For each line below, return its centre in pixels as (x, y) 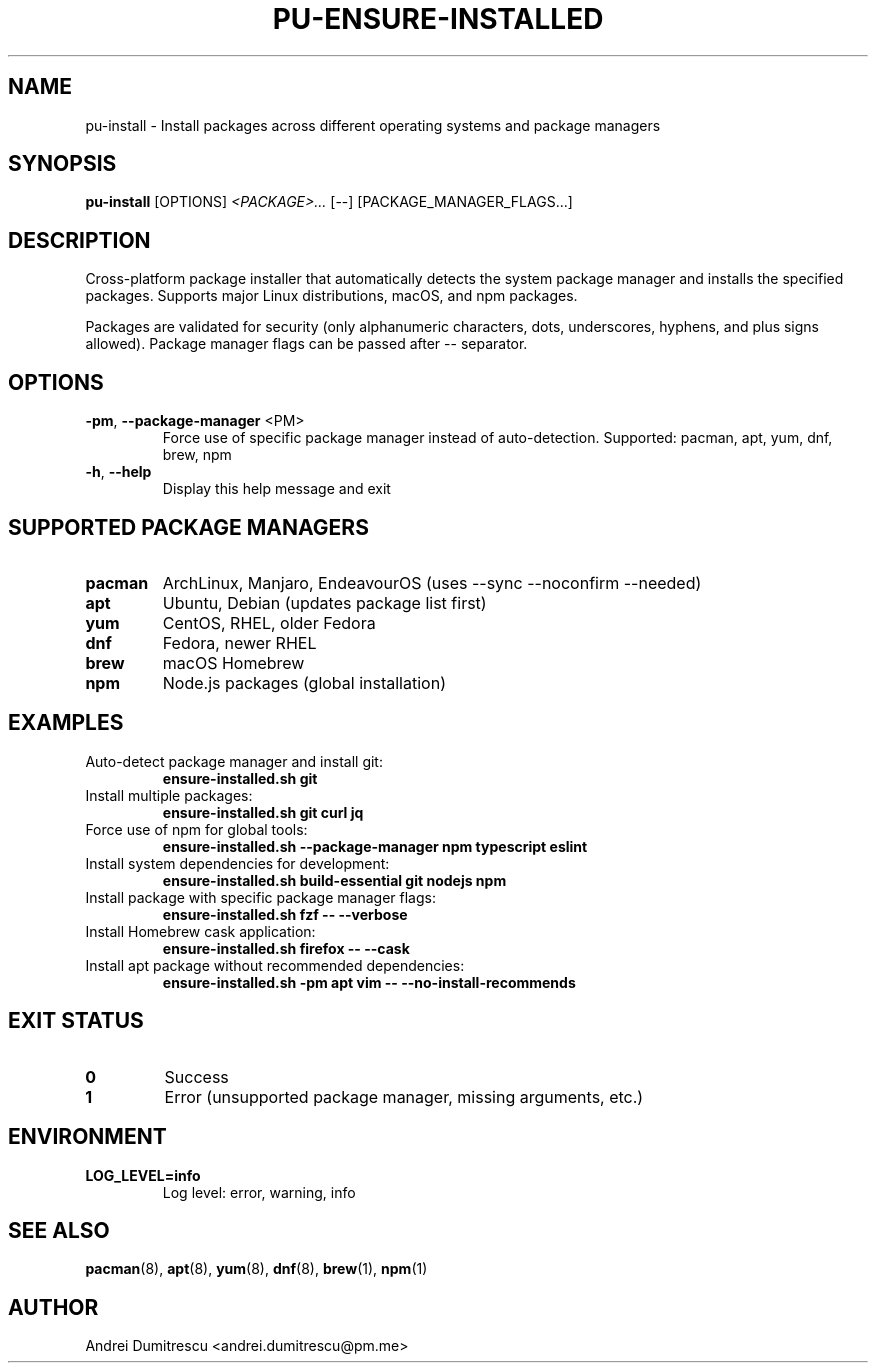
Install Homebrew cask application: (200, 931)
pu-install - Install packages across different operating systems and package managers (373, 125)
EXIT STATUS (76, 1021)
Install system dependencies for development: (237, 863)
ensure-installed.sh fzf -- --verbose (285, 914)
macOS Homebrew (233, 662)
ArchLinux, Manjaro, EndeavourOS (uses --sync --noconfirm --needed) (432, 582)
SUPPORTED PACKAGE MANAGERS (188, 527)
